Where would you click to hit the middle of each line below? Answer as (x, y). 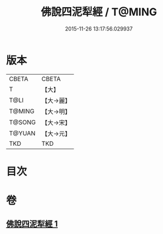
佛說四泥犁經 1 (32, 224)
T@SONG (23, 122)
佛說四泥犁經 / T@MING (99, 12)
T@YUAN (22, 133)
